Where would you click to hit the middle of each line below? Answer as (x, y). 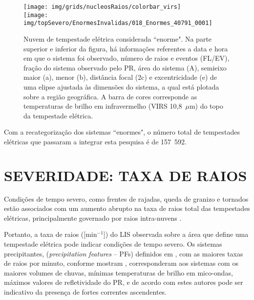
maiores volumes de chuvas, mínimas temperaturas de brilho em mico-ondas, (118, 272)
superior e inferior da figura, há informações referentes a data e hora (126, 48)
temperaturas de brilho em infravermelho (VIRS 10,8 (103, 106)
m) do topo (206, 106)
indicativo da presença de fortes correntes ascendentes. (85, 291)
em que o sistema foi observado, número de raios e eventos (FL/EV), (127, 58)
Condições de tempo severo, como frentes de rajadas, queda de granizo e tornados (126, 198)
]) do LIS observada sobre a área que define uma (176, 234)
